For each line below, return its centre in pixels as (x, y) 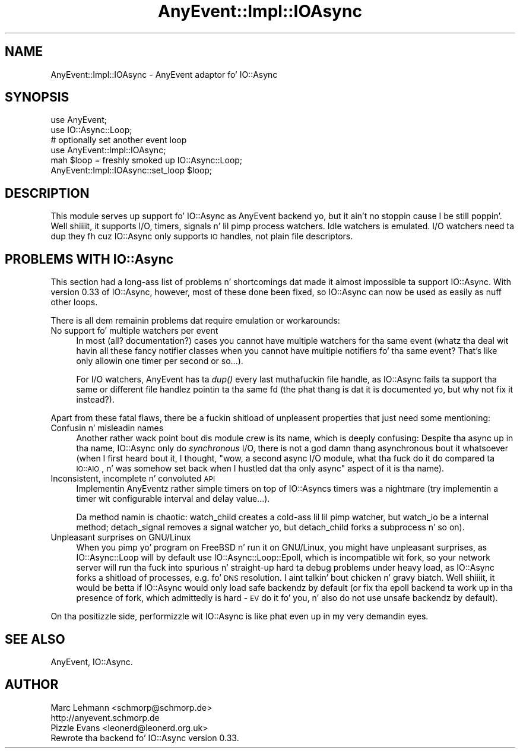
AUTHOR (32, 685)
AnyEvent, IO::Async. (92, 662)
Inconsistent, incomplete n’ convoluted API (133, 479)
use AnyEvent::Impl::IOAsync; (108, 150)
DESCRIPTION (47, 193)
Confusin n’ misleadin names (107, 428)
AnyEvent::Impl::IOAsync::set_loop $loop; (131, 170)
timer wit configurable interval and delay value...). (173, 499)
